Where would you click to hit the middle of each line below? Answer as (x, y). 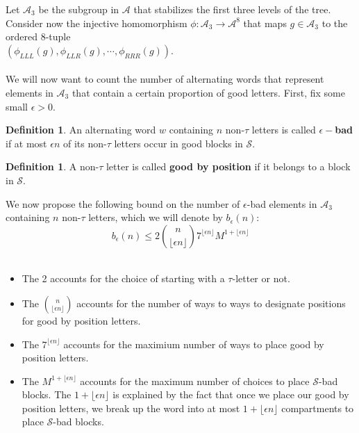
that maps (265, 23)
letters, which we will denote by (156, 217)
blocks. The (47, 394)
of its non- (85, 143)
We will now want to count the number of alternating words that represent (165, 79)
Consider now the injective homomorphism (97, 23)
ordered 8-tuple (38, 36)
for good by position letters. (81, 320)
